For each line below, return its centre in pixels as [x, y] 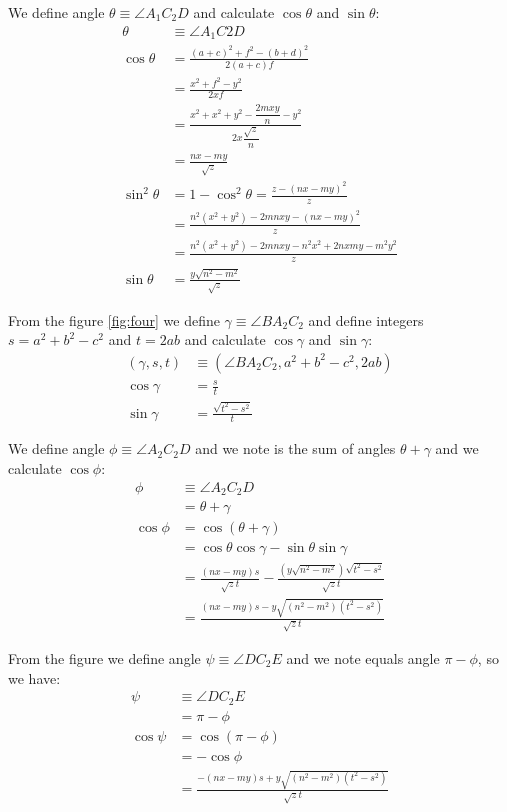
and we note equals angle [363, 658]
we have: [34, 677]
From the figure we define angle [104, 658]
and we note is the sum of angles [295, 448]
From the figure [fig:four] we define [114, 319]
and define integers [366, 319]
